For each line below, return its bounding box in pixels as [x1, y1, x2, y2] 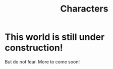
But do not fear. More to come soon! [5, 58, 80, 64]
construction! [5, 42, 64, 53]
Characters [60, 3, 108, 15]
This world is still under [5, 31, 105, 43]
